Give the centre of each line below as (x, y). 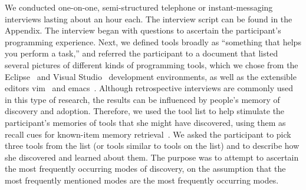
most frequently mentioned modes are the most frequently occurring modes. (142, 180)
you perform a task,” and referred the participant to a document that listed (142, 53)
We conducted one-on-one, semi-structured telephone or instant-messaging (139, 7)
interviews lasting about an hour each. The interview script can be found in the (149, 19)
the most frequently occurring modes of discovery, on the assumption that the (145, 169)
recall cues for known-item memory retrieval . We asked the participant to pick (148, 134)
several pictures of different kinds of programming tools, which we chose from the (152, 64)
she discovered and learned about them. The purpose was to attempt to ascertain (152, 157)
